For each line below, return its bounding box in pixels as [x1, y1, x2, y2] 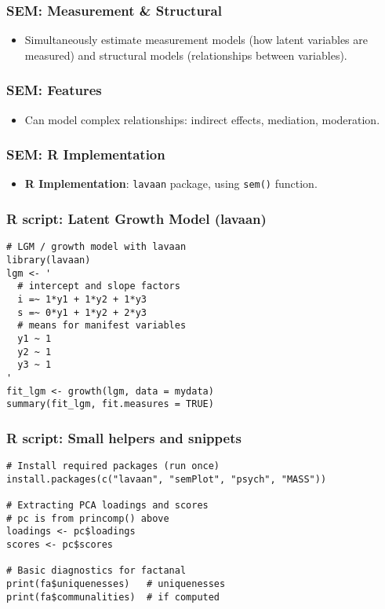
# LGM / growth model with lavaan [6, 241, 187, 253]
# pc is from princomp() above [6, 512, 169, 524]
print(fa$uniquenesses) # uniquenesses [6, 578, 226, 589]
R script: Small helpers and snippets [6, 427, 242, 447]
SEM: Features [6, 80, 102, 100]
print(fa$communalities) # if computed [6, 591, 220, 603]
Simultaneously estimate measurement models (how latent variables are [24, 31, 368, 48]
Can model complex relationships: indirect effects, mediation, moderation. [24, 111, 380, 127]
